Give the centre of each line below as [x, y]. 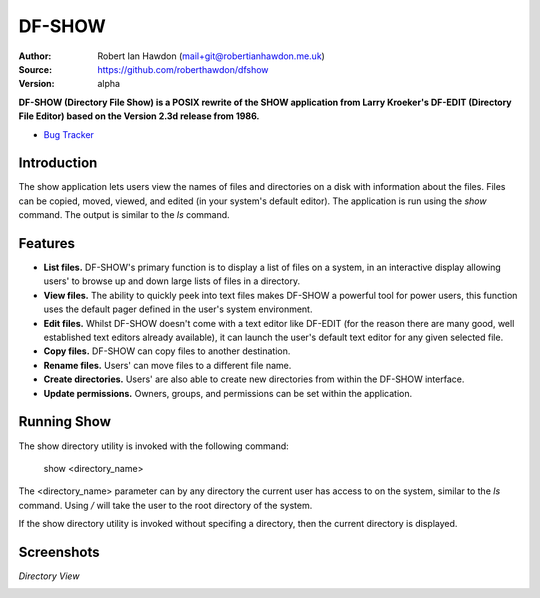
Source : [35, 69]
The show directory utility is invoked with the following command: [153, 446]
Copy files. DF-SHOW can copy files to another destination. [167, 351]
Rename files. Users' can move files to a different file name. [167, 365]
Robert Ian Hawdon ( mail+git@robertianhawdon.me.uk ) [211, 56]
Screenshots [59, 551]
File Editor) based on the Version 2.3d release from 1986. [139, 116]
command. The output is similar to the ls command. [124, 215]
